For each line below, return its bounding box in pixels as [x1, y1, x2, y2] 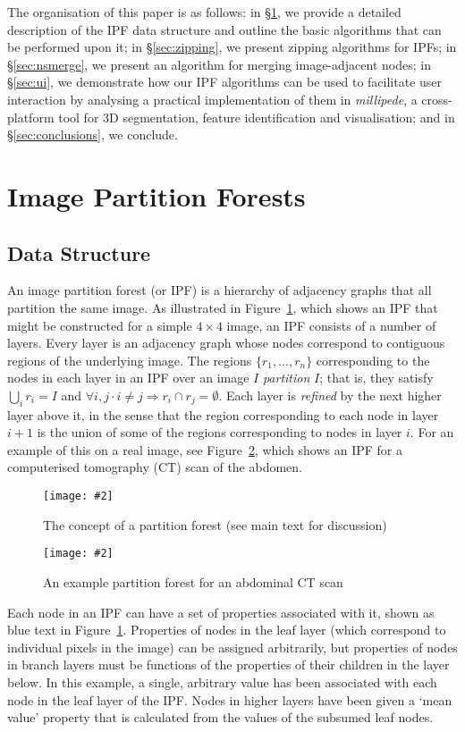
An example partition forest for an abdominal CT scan [43, 572, 343, 591]
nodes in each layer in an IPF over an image [7, 368, 249, 387]
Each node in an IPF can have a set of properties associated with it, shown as [7, 602, 435, 621]
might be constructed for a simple [7, 316, 192, 334]
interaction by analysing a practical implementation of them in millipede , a [7, 89, 418, 108]
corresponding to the [316, 350, 430, 369]
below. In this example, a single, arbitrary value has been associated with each [7, 672, 437, 691]
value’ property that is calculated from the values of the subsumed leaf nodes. [7, 708, 434, 727]
